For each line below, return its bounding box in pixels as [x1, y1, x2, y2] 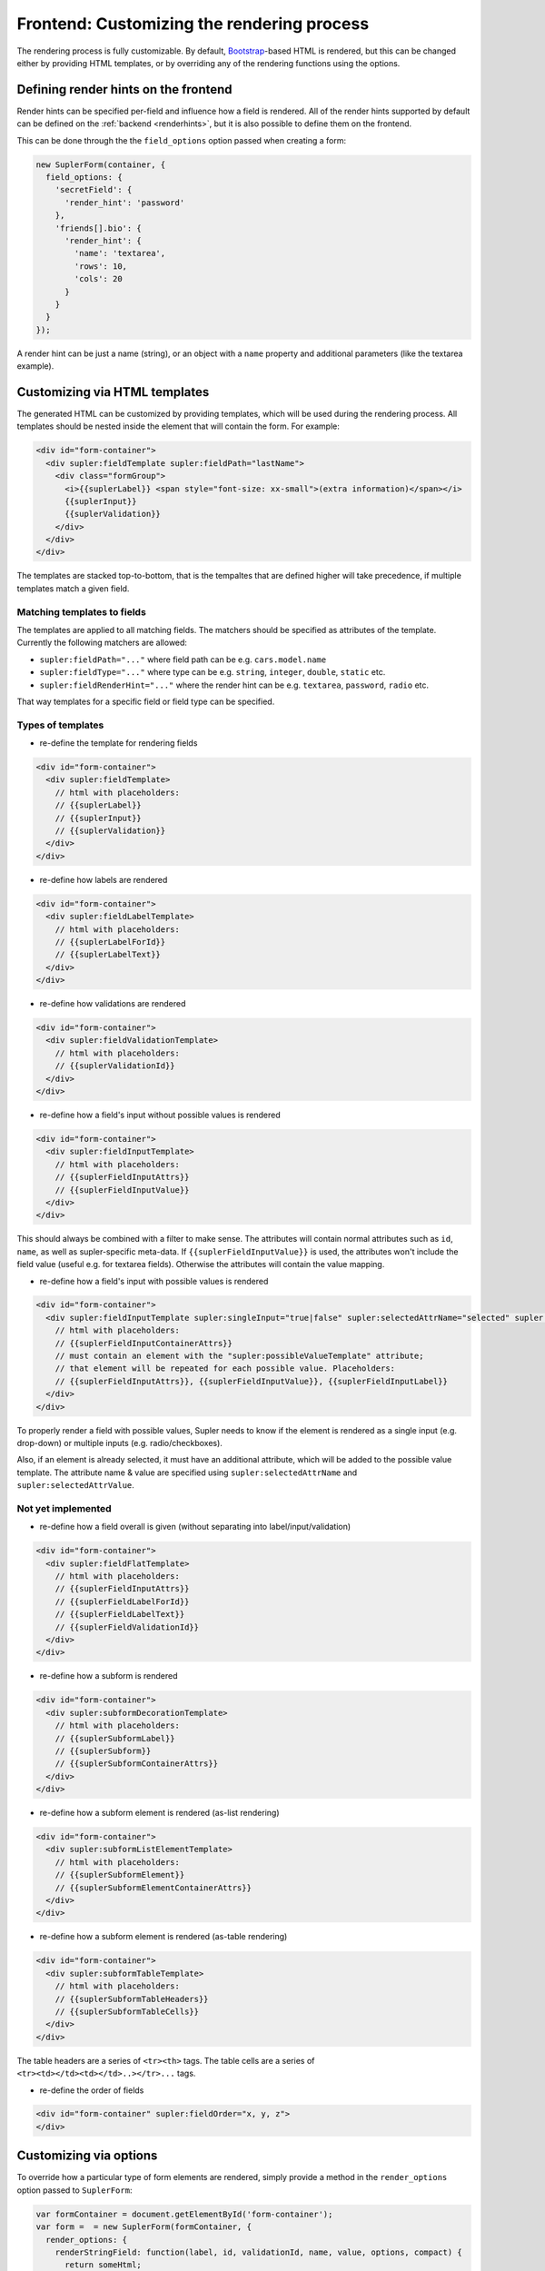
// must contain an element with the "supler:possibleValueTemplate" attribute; [54, 1351, 424, 1362]
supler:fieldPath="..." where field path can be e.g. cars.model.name [39, 654, 327, 665]
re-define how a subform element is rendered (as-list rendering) [39, 1808, 281, 1819]
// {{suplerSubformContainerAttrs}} [54, 1759, 218, 1769]
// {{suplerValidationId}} [54, 1061, 176, 1071]
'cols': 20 [74, 273, 123, 284]
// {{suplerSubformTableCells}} [54, 2006, 200, 2017]
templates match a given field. [16, 582, 130, 594]
